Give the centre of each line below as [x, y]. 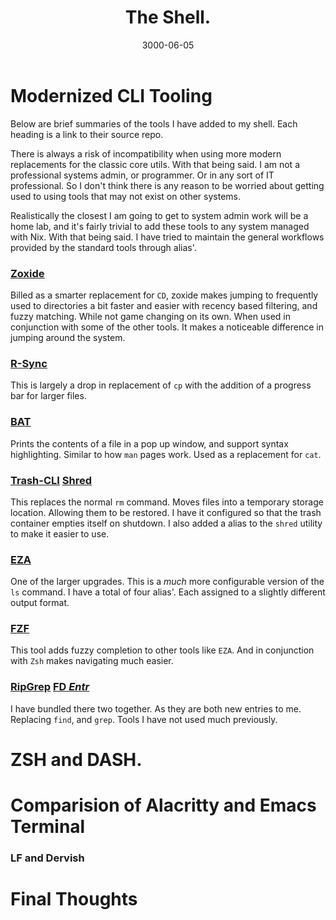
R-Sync [29, 363]
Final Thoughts [74, 899]
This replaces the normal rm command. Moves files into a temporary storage [167, 502]
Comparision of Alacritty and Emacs [163, 805]
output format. [40, 603]
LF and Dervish [47, 858]
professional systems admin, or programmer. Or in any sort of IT [142, 175]
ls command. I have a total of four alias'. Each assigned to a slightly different [168, 592]
